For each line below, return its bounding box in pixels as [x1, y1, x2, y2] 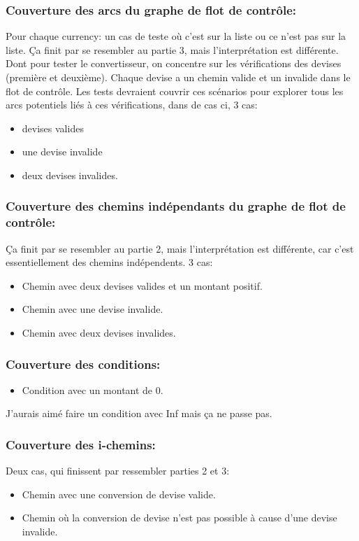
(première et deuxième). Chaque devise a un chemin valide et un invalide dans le [6, 70, 351, 84]
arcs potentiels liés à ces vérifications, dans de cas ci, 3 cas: [6, 97, 258, 112]
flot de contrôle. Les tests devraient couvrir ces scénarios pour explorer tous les [6, 83, 344, 98]
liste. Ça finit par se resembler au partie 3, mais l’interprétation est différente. [6, 42, 339, 57]
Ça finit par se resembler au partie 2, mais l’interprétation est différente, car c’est [6, 241, 354, 255]
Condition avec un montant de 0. [22, 382, 163, 397]
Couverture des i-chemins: [6, 436, 156, 453]
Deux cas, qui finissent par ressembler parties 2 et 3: [6, 463, 230, 478]
